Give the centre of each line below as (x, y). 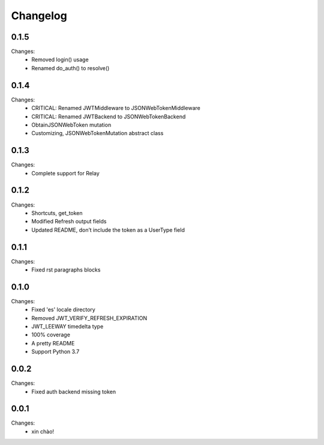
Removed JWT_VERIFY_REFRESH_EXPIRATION (89, 318)
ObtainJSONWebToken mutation (71, 125)
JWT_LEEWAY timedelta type (67, 327)
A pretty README (53, 343)
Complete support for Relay (66, 173)
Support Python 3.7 (55, 352)
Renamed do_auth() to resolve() (70, 68)
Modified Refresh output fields (69, 222)
